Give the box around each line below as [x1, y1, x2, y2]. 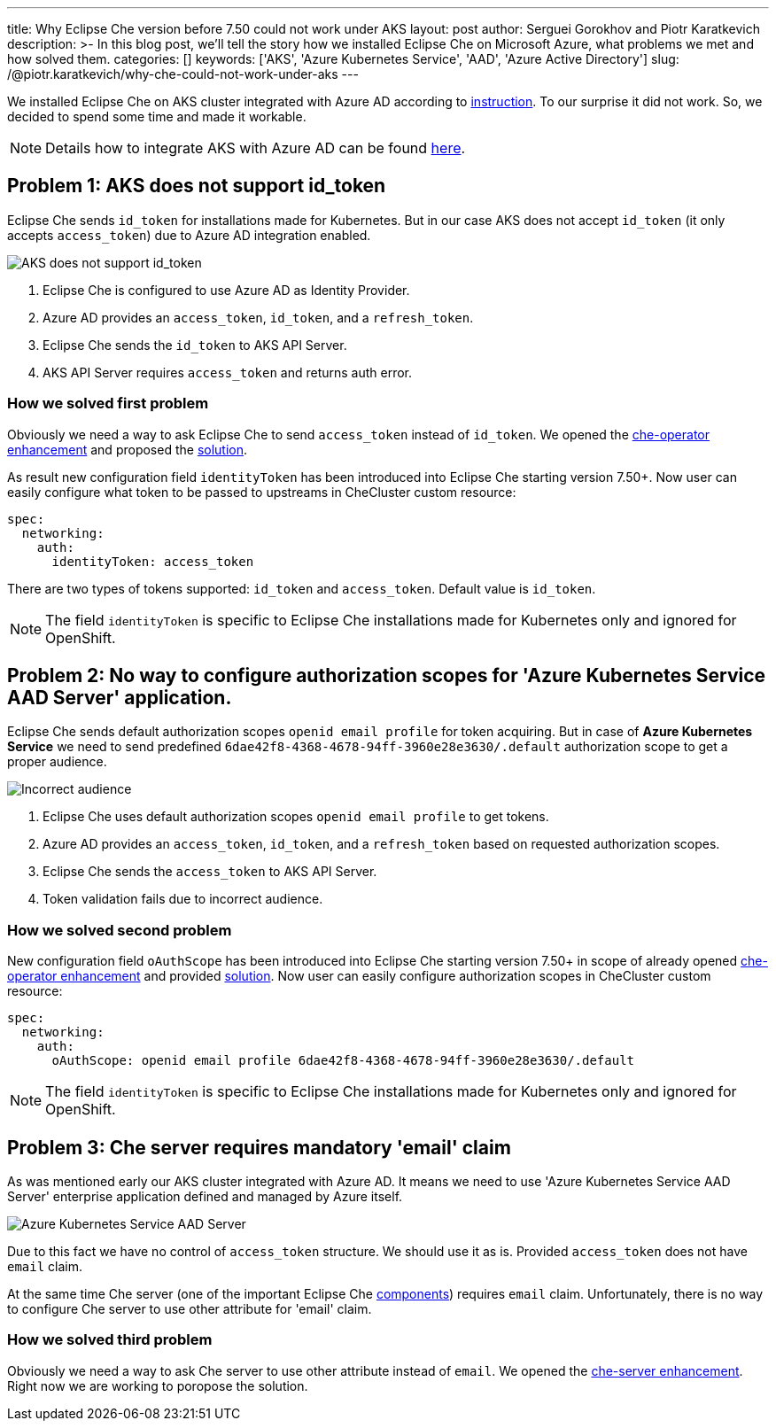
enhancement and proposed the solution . [7, 441, 248, 457]
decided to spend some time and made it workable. [7, 109, 307, 124]
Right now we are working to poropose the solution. [7, 1378, 308, 1393]
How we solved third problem [7, 1331, 213, 1349]
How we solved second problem [7, 920, 232, 939]
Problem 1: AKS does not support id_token [7, 175, 386, 198]
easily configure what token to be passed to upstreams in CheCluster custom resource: [7, 484, 516, 500]
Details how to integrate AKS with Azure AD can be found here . [45, 139, 466, 157]
